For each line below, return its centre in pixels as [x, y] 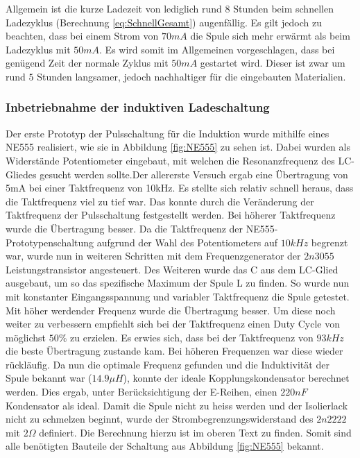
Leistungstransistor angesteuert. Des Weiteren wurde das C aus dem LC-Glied [172, 269]
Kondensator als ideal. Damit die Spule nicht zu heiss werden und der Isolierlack [177, 405]
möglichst [26, 337]
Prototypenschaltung [50, 242]
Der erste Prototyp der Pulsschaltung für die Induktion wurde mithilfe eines [168, 133]
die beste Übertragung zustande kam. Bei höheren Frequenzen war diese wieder [174, 351]
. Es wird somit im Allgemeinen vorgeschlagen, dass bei [217, 49]
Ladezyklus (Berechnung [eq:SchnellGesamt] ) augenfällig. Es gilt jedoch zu [164, 22]
